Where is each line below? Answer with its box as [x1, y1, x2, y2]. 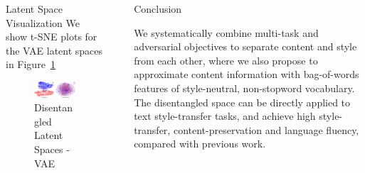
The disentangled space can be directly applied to [134, 94, 351, 109]
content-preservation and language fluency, [173, 122, 359, 137]
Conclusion [134, 1, 182, 16]
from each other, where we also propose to [134, 52, 318, 67]
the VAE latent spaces [6, 43, 103, 57]
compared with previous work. [134, 136, 266, 151]
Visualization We [6, 15, 80, 30]
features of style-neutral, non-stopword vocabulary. [134, 80, 355, 95]
